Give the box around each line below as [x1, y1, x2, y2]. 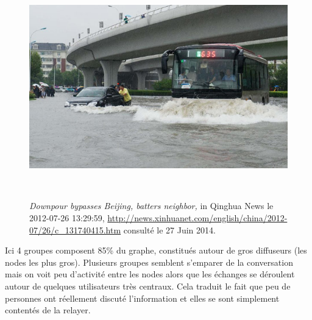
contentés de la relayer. [5, 304, 91, 316]
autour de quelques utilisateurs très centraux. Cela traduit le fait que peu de [5, 279, 291, 292]
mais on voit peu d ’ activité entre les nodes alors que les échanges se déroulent [5, 268, 295, 280]
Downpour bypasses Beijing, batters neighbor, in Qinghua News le [29, 199, 274, 212]
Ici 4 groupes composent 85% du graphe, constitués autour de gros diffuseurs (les [5, 244, 307, 257]
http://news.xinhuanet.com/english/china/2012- [107, 211, 288, 224]
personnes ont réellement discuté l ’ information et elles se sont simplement [5, 291, 280, 304]
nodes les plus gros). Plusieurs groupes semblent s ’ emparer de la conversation [5, 255, 293, 268]
